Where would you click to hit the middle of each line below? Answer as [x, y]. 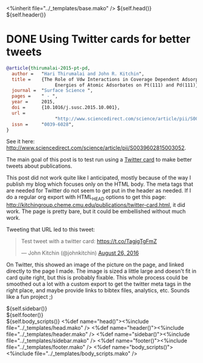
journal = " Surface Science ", [53, 91]
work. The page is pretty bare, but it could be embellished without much [96, 211]
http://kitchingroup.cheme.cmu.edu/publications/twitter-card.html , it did [96, 205]
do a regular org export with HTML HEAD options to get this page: [86, 198]
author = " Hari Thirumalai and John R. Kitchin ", [78, 74]
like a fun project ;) [30, 297]
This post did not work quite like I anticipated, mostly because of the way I [99, 178]
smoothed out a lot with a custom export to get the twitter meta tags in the [99, 284]
